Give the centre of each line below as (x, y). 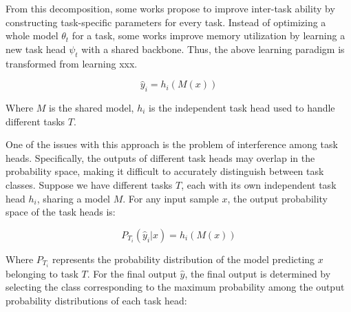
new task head (36, 49)
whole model (32, 35)
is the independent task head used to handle (242, 107)
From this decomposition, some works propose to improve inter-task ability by (170, 8)
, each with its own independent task (259, 184)
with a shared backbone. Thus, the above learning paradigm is (213, 49)
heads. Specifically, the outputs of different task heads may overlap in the (160, 157)
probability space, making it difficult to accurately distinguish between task (165, 171)
